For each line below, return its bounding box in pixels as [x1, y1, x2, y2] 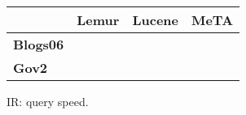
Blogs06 [13, 35, 64, 53]
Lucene [132, 11, 178, 29]
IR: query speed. [7, 93, 89, 109]
